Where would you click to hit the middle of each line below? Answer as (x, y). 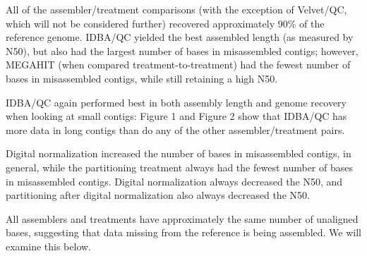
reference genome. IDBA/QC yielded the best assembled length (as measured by (180, 37)
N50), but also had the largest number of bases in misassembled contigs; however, (182, 50)
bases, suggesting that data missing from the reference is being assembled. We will (183, 232)
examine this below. (49, 246)
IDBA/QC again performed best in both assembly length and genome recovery (176, 102)
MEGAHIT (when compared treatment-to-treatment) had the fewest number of (178, 65)
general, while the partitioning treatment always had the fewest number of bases (179, 167)
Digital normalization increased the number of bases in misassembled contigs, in (179, 153)
